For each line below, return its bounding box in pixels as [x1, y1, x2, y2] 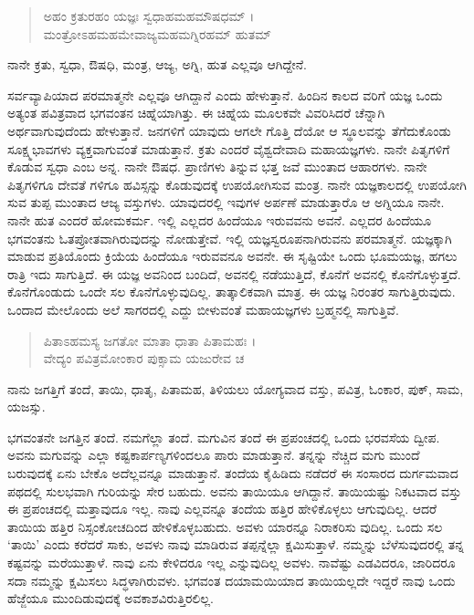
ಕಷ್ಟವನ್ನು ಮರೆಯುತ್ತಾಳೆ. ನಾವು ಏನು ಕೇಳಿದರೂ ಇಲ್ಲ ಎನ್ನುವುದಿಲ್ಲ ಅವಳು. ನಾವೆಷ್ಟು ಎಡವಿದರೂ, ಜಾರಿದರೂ [7, 553, 456, 572]
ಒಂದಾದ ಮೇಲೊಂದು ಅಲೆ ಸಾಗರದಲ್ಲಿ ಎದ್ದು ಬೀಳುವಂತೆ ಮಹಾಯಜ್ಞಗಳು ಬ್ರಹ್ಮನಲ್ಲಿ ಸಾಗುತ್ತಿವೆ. [7, 299, 399, 318]
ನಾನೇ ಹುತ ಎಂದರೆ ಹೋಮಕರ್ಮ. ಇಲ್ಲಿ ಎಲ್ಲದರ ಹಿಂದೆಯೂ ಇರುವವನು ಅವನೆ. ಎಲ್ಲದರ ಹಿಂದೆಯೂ [7, 210, 432, 229]
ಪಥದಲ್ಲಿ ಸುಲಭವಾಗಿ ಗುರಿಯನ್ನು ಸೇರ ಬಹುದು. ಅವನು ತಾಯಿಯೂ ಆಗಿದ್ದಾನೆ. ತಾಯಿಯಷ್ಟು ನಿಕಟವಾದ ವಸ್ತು [7, 481, 462, 500]
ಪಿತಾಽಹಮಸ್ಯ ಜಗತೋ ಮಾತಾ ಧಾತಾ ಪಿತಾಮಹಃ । [43, 330, 257, 349]
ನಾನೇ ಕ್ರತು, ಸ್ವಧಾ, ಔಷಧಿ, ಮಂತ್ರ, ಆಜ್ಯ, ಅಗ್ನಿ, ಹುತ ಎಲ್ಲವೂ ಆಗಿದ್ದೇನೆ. [7, 55, 307, 74]
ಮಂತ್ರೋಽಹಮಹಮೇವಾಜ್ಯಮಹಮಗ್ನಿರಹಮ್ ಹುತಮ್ [43, 24, 272, 43]
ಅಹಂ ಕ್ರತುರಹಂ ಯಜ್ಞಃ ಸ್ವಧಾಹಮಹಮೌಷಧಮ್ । [43, 6, 255, 25]
